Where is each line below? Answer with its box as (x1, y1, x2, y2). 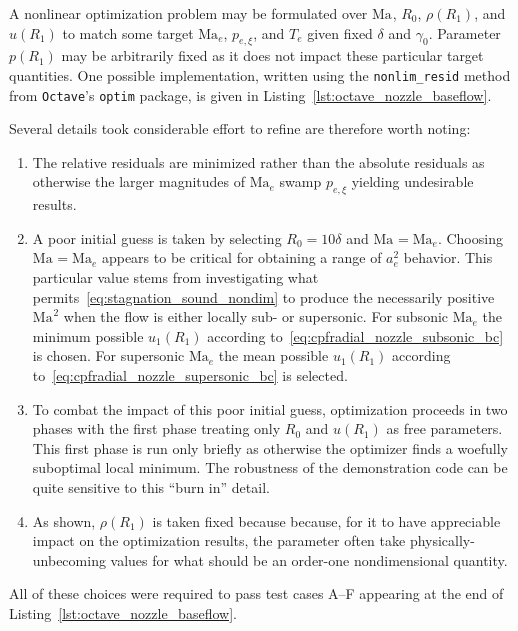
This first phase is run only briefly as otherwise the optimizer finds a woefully (32, 437, 508, 458)
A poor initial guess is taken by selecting (32, 227, 282, 248)
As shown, (32, 510, 96, 531)
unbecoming (32, 549, 106, 570)
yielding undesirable (351, 171, 474, 192)
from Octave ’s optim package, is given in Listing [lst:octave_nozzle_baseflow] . (9, 84, 492, 105)
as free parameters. (386, 418, 503, 439)
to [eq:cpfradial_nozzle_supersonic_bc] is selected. (32, 365, 348, 386)
